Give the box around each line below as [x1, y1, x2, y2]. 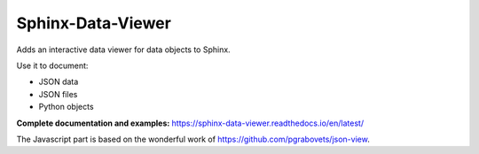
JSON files [38, 89, 78, 99]
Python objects [38, 102, 94, 112]
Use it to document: [16, 60, 89, 71]
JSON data [38, 76, 79, 88]
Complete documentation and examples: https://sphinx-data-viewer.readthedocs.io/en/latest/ [16, 118, 364, 128]
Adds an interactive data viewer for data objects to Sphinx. [16, 44, 231, 55]
